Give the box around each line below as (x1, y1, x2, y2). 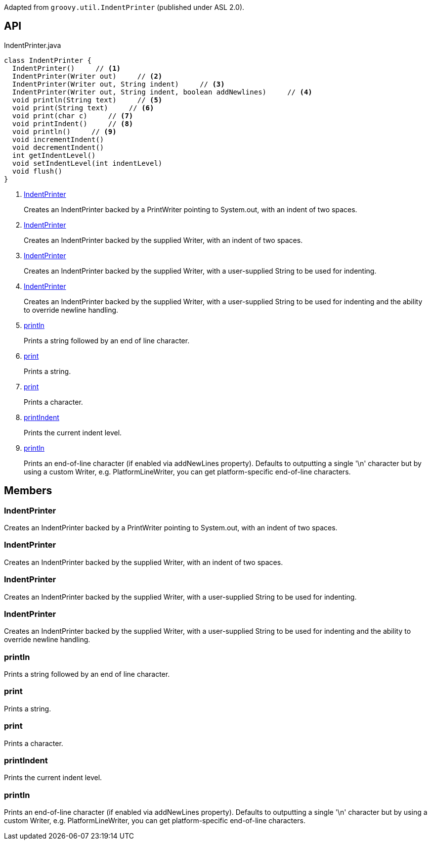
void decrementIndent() (12, 143, 104, 151)
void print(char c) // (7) (12, 111, 133, 120)
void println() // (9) (12, 127, 117, 136)
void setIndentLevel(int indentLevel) (12, 159, 163, 167)
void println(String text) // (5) (12, 95, 163, 104)
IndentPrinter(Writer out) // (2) (12, 72, 163, 80)
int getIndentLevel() (12, 151, 96, 159)
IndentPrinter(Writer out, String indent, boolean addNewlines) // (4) (12, 88, 312, 96)
